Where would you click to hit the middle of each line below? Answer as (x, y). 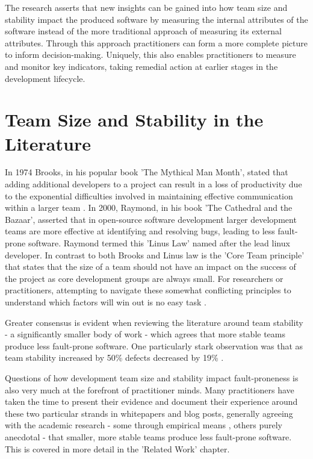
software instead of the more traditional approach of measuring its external (143, 31)
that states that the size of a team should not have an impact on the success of (150, 267)
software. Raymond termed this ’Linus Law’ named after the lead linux (159, 243)
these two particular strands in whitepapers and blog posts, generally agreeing (149, 413)
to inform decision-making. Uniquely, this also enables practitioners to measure (150, 55)
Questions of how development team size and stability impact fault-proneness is (152, 377)
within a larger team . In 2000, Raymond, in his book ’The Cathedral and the (149, 208)
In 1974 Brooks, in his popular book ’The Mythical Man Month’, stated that (147, 172)
